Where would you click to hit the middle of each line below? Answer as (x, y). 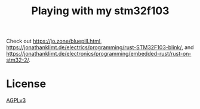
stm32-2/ (18, 60)
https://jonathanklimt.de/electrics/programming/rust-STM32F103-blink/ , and (100, 47)
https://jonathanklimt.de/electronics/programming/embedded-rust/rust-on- (99, 54)
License (26, 84)
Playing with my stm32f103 (100, 11)
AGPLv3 (16, 100)
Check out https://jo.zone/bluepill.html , (54, 41)
